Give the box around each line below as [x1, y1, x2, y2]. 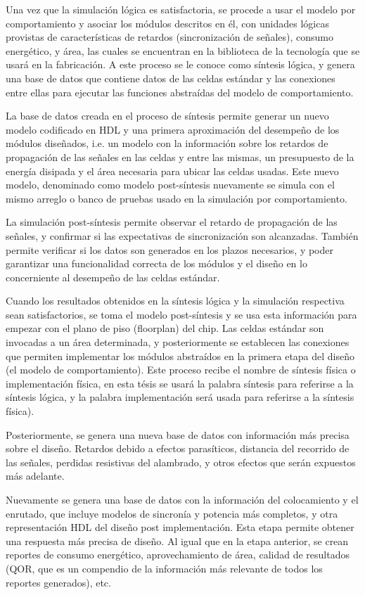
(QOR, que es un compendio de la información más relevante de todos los [6, 561, 323, 575]
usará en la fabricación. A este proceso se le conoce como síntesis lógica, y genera [6, 57, 355, 72]
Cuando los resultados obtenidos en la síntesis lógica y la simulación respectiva [6, 293, 345, 308]
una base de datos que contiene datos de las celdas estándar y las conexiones [6, 70, 335, 85]
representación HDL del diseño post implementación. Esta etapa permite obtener [6, 520, 354, 535]
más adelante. [6, 468, 65, 483]
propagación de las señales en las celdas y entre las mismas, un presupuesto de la [6, 149, 354, 164]
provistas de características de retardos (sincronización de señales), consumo [6, 30, 333, 44]
